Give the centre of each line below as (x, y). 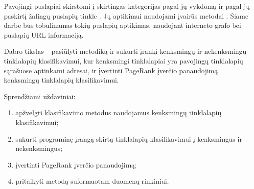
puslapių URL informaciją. (44, 34)
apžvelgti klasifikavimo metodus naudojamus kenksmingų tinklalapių (118, 113)
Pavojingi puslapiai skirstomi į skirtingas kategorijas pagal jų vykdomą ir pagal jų (127, 6)
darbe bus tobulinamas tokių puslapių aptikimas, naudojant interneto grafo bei (123, 25)
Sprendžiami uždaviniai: (40, 96)
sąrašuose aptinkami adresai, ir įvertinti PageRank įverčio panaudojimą (111, 70)
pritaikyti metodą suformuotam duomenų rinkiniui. (92, 181)
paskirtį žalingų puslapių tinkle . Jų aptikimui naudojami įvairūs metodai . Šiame (126, 15)
